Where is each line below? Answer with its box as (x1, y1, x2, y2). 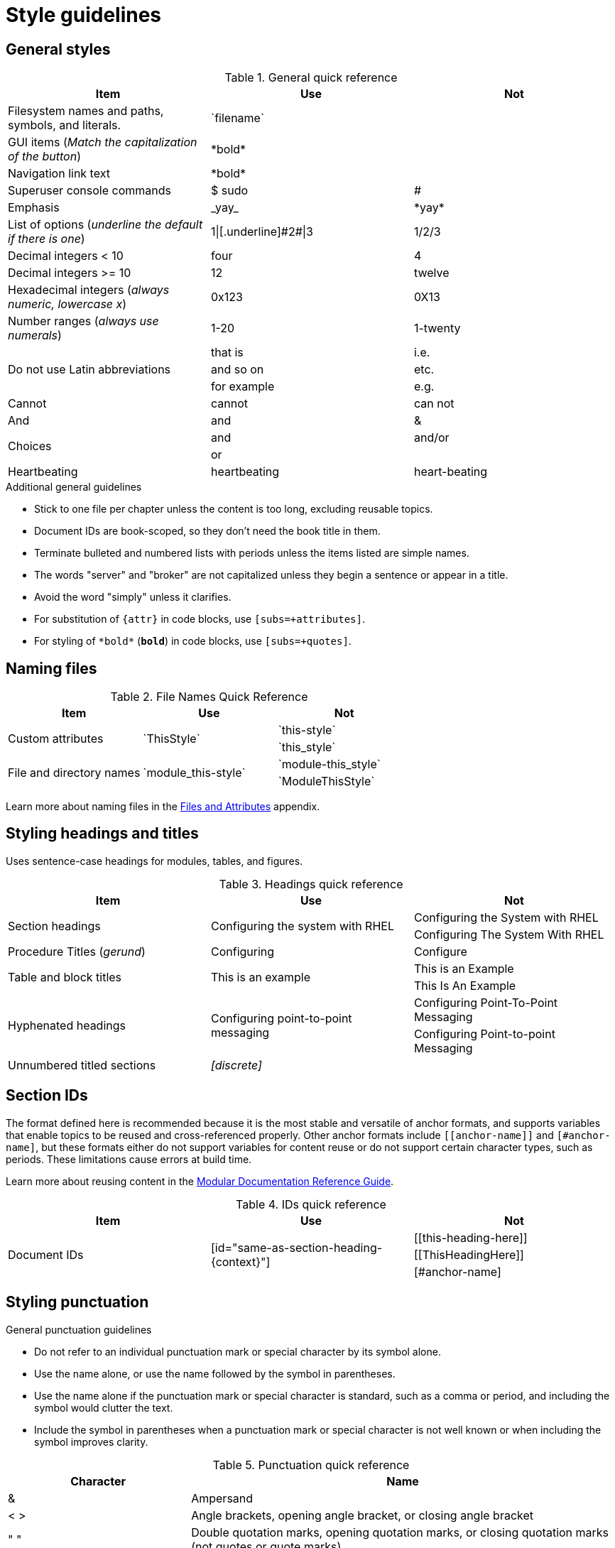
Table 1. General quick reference (224, 70, 398, 85)
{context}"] (210, 1254, 271, 1269)
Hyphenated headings (8, 1018, 126, 1032)
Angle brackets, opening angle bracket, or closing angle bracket (191, 1508, 534, 1522)
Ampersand (191, 1490, 254, 1505)
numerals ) (8, 328, 62, 343)
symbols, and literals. (8, 118, 121, 133)
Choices (8, 439, 52, 454)
